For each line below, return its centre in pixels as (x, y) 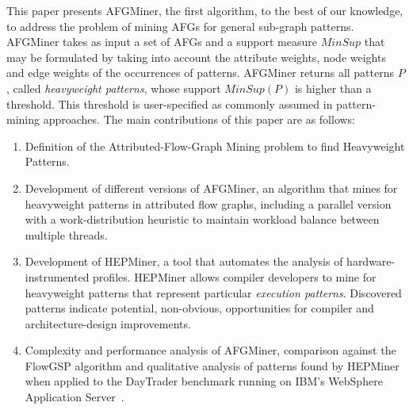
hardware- (371, 261)
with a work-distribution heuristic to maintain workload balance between (202, 219)
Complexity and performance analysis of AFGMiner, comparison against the (210, 350)
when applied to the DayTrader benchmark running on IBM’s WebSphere (204, 381)
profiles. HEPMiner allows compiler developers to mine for (235, 276)
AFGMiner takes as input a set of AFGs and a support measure (162, 42)
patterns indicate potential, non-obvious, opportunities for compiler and (199, 308)
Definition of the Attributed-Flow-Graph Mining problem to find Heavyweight (215, 146)
